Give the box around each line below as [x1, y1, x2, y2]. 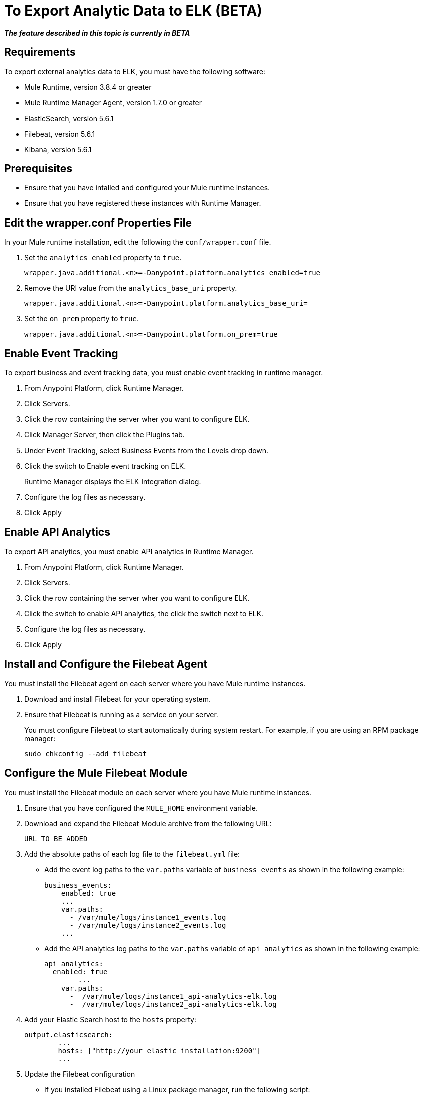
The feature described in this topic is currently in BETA [4, 28, 190, 37]
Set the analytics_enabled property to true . [24, 253, 182, 262]
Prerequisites [4, 162, 72, 175]
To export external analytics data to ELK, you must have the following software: [4, 67, 266, 76]
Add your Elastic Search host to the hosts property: [24, 1015, 196, 1024]
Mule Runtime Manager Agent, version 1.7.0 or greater [24, 98, 202, 107]
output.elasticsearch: [24, 1030, 113, 1039]
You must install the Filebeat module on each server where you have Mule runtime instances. [4, 788, 312, 797]
